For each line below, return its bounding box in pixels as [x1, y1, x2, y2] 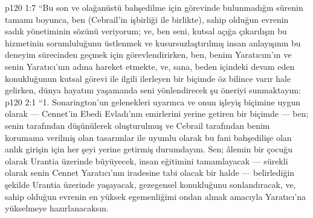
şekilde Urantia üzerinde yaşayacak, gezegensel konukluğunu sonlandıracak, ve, [5, 178, 296, 190]
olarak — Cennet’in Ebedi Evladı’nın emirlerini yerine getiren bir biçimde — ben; [5, 107, 309, 120]
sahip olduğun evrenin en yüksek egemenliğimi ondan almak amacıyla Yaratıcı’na [5, 190, 306, 202]
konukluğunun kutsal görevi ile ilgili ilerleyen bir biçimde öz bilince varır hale [5, 72, 291, 84]
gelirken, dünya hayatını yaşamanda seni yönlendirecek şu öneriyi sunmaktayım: [5, 84, 302, 96]
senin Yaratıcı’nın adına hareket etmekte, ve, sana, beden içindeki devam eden [5, 60, 295, 72]
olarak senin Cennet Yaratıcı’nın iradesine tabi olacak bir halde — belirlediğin [5, 166, 295, 179]
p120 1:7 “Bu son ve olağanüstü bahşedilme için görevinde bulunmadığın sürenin [5, 1, 303, 13]
